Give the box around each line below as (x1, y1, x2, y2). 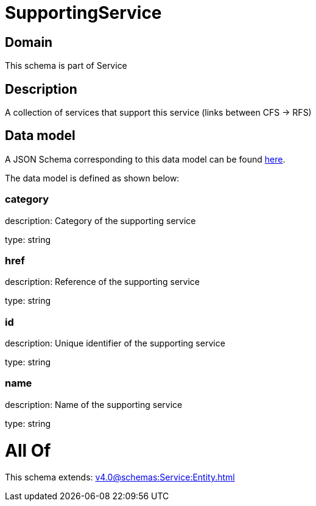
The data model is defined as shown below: (5, 172, 180, 183)
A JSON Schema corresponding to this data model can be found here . (5, 153, 286, 164)
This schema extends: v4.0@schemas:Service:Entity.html (5, 472, 235, 483)
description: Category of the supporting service (5, 215, 196, 226)
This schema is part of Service (5, 60, 127, 71)
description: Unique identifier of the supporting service (5, 338, 225, 349)
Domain (5, 34, 53, 50)
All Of (5, 440, 51, 461)
